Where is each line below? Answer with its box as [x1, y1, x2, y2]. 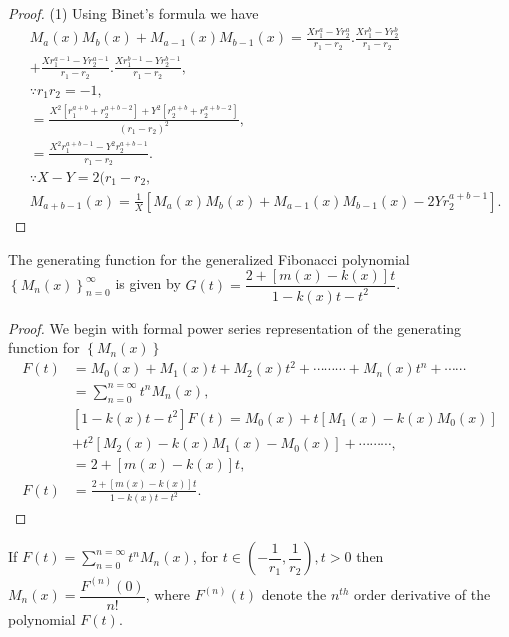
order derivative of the [354, 584, 491, 604]
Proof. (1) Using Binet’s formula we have [8, 3, 259, 23]
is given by [115, 273, 181, 294]
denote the [261, 584, 327, 604]
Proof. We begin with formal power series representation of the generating [8, 317, 462, 338]
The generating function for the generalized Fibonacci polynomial [8, 248, 410, 269]
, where [145, 584, 191, 604]
